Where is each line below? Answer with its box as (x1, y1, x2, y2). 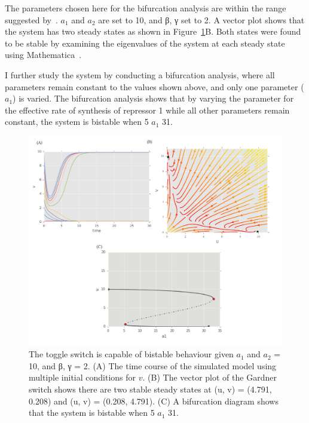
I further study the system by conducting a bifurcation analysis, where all (5, 68, 275, 81)
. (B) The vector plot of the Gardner (142, 371, 277, 384)
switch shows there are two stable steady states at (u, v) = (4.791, (29, 383, 272, 396)
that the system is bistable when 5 (29, 406, 155, 419)
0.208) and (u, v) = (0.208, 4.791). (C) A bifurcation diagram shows (29, 394, 279, 407)
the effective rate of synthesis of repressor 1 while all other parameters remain (5, 103, 290, 116)
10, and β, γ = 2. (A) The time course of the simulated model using (29, 359, 277, 372)
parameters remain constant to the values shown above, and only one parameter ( (5, 80, 304, 93)
